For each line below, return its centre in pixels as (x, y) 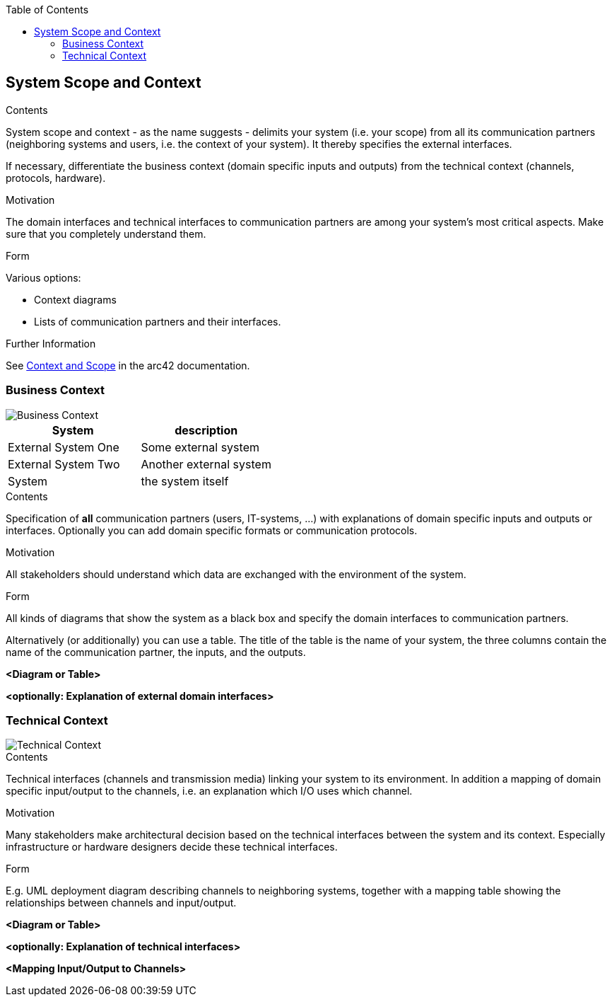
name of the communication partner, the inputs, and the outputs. (156, 652)
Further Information (51, 343)
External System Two (64, 464)
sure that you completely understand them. (106, 234)
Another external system (206, 464)
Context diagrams (75, 299)
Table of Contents (47, 10)
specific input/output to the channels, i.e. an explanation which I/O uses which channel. (209, 791)
